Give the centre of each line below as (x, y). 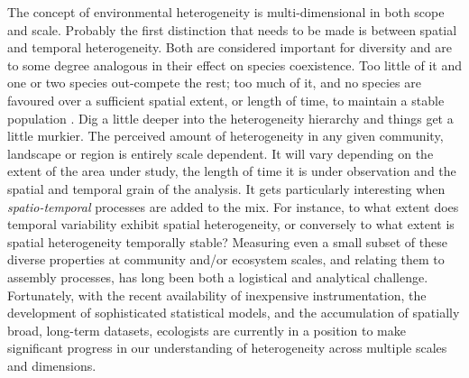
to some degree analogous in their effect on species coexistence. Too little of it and (234, 65)
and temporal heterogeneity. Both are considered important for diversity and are (230, 47)
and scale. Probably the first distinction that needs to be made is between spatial (232, 29)
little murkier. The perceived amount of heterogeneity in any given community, (225, 136)
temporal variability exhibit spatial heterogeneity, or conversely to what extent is (231, 224)
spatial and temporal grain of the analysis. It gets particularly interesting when (226, 188)
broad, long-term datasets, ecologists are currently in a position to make (207, 330)
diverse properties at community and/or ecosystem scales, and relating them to (226, 259)
